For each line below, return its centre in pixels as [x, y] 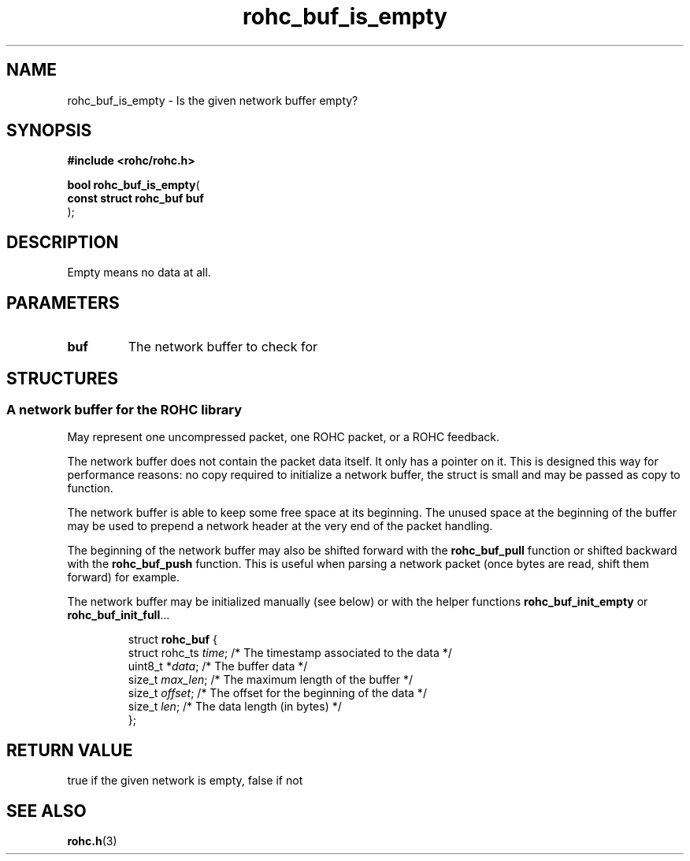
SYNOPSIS [49, 131]
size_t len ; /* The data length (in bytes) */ [235, 707]
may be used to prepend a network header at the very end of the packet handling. [280, 526]
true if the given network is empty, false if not [185, 781]
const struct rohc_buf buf [135, 199]
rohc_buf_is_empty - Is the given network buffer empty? [213, 100]
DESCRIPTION [63, 242]
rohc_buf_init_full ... [119, 615]
